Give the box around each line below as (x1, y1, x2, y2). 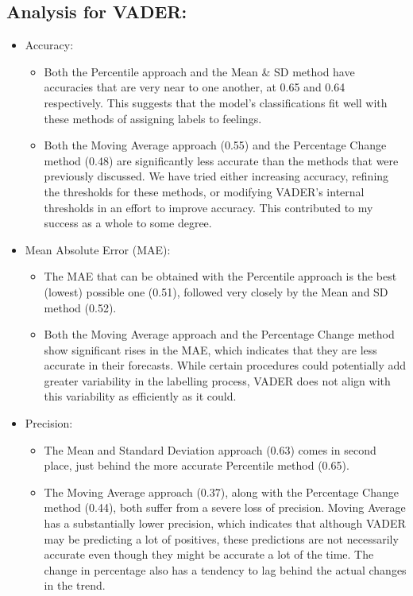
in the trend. (44, 577, 106, 594)
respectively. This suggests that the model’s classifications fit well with (44, 94, 388, 110)
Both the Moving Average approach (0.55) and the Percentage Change (44, 137, 387, 153)
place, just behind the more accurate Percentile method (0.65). (44, 457, 349, 474)
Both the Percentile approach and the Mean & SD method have (44, 63, 355, 79)
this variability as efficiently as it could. (44, 388, 237, 404)
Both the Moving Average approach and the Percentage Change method (44, 326, 395, 343)
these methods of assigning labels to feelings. (44, 110, 262, 126)
